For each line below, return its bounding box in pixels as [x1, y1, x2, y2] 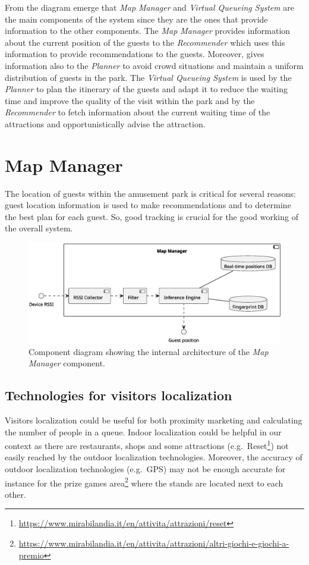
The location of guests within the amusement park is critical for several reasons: [5, 187, 296, 199]
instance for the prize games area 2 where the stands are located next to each [5, 475, 283, 489]
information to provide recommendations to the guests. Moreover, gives [5, 48, 264, 60]
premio [18, 548, 44, 561]
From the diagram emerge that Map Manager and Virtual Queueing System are [5, 1, 295, 13]
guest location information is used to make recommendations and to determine [5, 199, 291, 211]
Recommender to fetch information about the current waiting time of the [5, 106, 270, 118]
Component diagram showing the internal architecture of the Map [29, 345, 269, 357]
